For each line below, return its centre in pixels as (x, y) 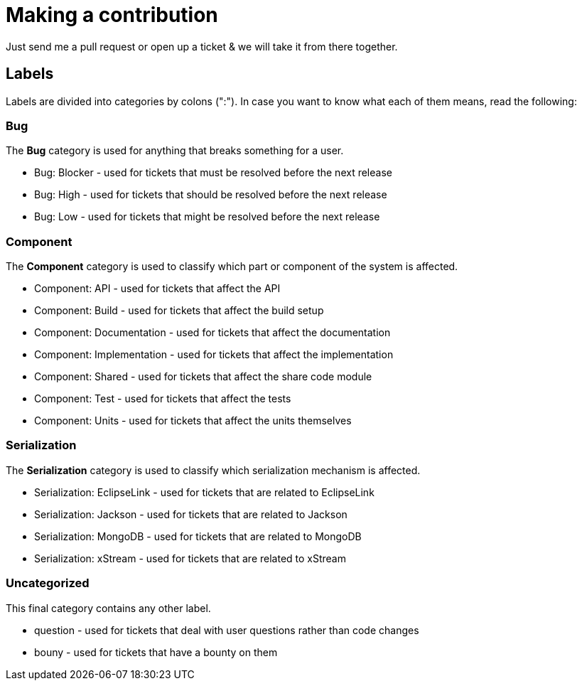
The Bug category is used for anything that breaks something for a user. (175, 151)
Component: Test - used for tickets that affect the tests (163, 399)
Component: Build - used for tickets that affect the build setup (179, 311)
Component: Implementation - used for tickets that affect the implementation (214, 355)
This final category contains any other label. (108, 608)
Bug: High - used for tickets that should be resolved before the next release (211, 195)
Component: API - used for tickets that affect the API (157, 289)
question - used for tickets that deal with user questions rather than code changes (227, 630)
